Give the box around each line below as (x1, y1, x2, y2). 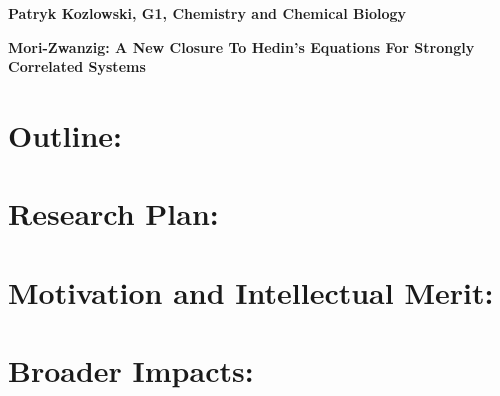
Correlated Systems (8, 56, 146, 77)
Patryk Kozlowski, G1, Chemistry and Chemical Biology (8, 3, 407, 23)
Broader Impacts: (8, 350, 254, 391)
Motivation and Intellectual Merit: (8, 271, 494, 312)
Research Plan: (8, 193, 219, 234)
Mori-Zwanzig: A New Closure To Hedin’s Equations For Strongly (8, 36, 475, 57)
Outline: (8, 114, 123, 155)
